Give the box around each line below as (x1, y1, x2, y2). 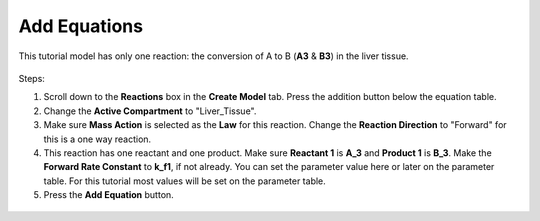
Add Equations (18, 15, 144, 37)
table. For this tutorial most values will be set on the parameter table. (43, 175, 327, 187)
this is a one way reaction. (43, 133, 152, 145)
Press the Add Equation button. (43, 189, 174, 201)
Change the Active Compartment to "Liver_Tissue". (43, 105, 257, 117)
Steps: (18, 72, 45, 84)
